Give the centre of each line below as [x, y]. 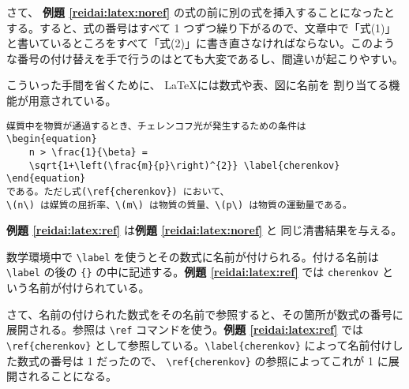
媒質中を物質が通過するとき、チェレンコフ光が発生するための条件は [156, 126]
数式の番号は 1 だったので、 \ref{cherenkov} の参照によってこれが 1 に [203, 360]
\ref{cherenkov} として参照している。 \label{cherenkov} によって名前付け [199, 344]
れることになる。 [72, 376]
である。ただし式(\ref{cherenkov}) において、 [118, 191]
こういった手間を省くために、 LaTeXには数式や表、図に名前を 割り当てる [198, 85]
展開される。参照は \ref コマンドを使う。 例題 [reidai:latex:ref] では [185, 329]
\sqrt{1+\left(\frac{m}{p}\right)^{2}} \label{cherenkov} [184, 165]
